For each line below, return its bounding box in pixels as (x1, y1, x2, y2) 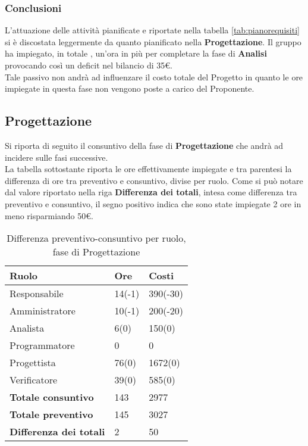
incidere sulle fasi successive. (5, 151, 108, 163)
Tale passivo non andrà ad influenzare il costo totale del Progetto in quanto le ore (5, 70, 303, 83)
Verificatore (10, 373, 58, 387)
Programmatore (10, 338, 75, 353)
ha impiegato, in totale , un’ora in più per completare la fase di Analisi (5, 47, 267, 60)
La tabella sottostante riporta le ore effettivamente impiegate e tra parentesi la (5, 163, 292, 175)
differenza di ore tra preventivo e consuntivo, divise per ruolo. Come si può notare (5, 174, 303, 186)
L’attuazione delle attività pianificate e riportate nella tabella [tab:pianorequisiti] (5, 24, 300, 36)
